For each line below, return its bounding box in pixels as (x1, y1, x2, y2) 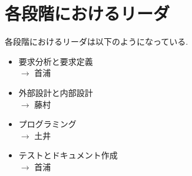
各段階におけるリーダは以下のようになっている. (5, 35, 188, 48)
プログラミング (18, 118, 77, 130)
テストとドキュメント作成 (18, 149, 118, 161)
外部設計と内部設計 (18, 86, 93, 98)
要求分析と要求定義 (18, 55, 93, 67)
